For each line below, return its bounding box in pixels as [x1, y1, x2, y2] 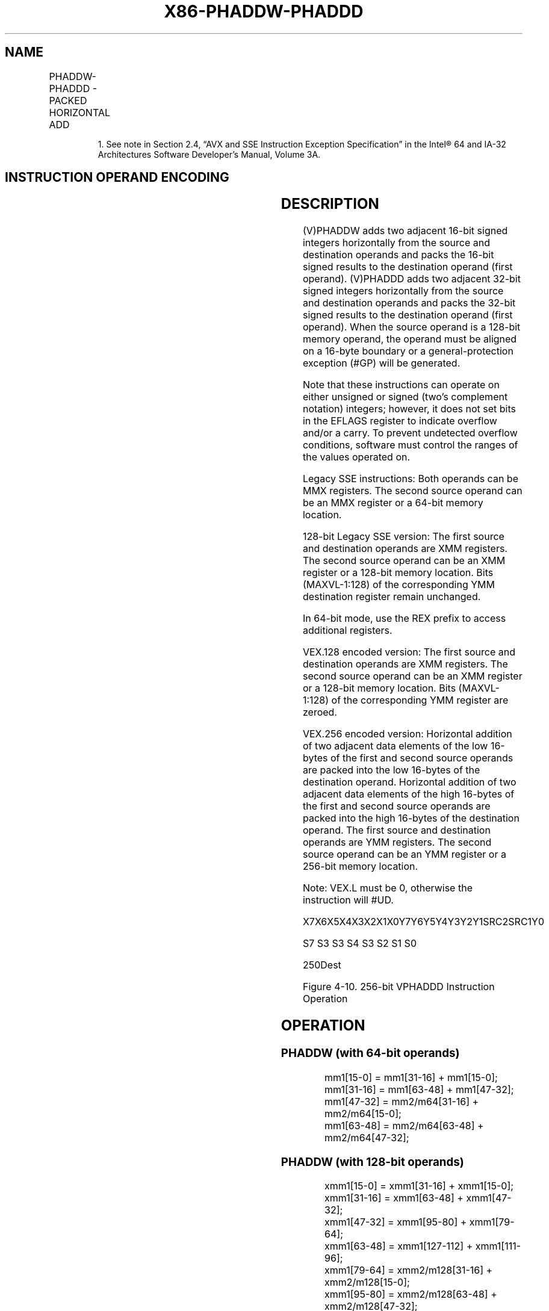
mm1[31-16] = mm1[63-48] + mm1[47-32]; [324, 1083, 514, 1096]
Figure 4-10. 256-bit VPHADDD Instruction [302, 981, 495, 993]
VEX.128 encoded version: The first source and [302, 646, 515, 659]
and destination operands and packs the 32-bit [302, 297, 516, 309]
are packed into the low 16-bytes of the [302, 764, 480, 776]
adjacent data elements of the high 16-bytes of [302, 788, 515, 801]
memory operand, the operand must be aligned [302, 333, 517, 346]
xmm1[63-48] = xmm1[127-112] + [324, 1240, 473, 1253]
